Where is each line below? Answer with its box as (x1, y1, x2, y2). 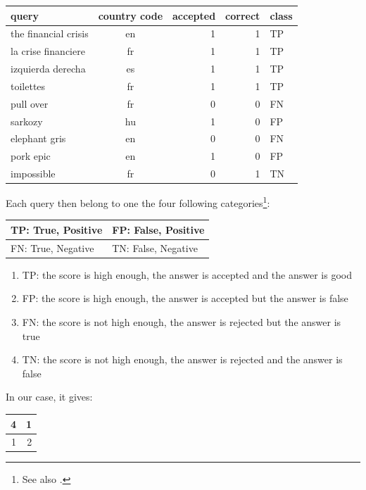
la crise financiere (11, 44, 85, 58)
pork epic (11, 149, 51, 163)
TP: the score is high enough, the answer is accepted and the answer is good (22, 267, 352, 282)
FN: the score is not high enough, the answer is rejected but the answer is (22, 315, 341, 329)
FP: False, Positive (112, 222, 205, 237)
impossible (11, 166, 56, 181)
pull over (11, 96, 49, 111)
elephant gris (11, 131, 66, 146)
